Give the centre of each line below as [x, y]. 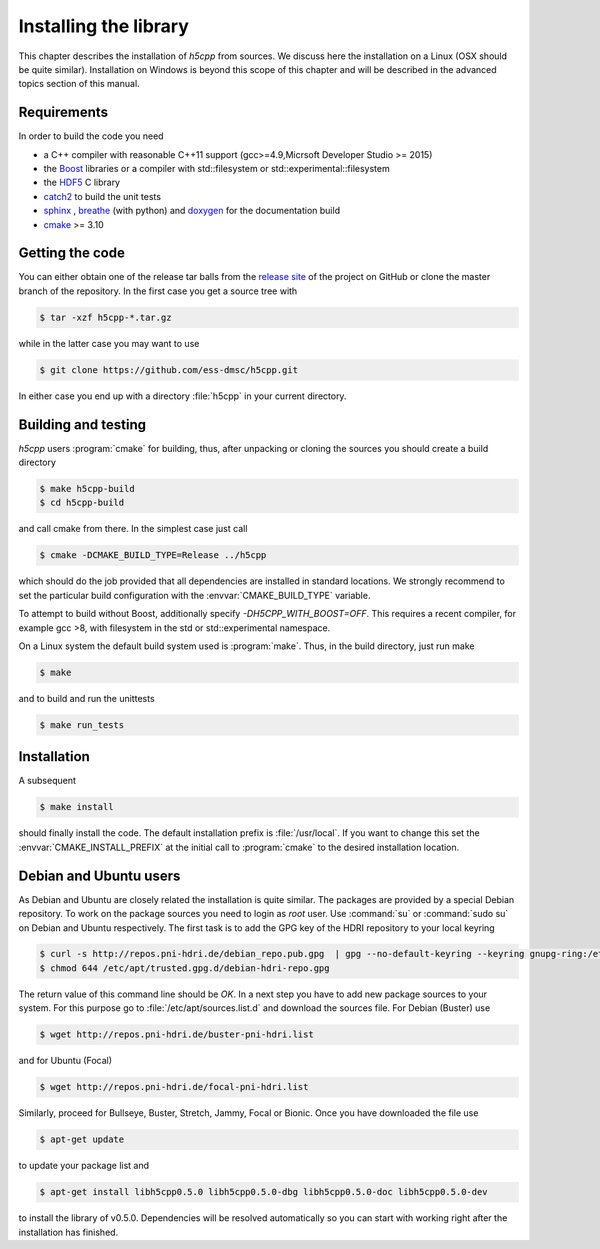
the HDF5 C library [81, 182]
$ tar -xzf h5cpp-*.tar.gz [105, 317]
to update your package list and [84, 1166]
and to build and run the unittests [86, 698]
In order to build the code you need [91, 136]
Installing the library [104, 26]
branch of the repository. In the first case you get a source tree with [158, 291]
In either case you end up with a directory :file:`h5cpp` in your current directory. [182, 396]
